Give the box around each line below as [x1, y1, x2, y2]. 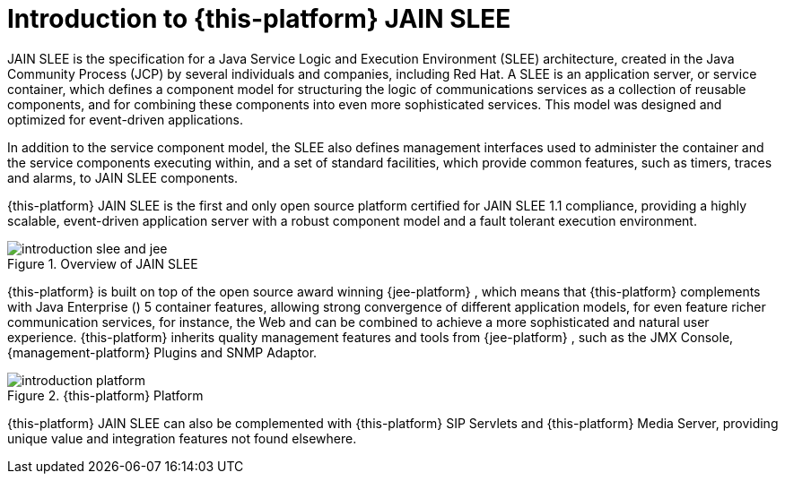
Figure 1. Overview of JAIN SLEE [7, 255, 198, 271]
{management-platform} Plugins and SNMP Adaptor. [7, 344, 318, 360]
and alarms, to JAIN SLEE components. [7, 169, 239, 185]
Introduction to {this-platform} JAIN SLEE [7, 4, 511, 34]
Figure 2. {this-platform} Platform [7, 387, 204, 403]
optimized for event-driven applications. [7, 111, 244, 127]
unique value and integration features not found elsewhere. [7, 430, 357, 446]
